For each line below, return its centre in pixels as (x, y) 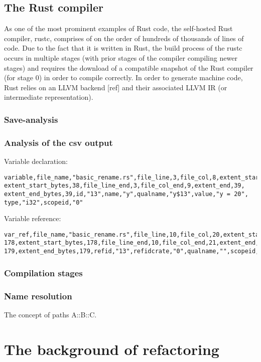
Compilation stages (43, 273)
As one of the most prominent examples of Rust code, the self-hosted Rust (118, 28)
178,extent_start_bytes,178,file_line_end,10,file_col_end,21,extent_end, (132, 243)
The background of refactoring (112, 349)
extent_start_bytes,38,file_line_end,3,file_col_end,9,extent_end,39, (124, 186)
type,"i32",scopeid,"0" (44, 202)
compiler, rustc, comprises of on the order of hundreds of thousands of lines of (124, 38)
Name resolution (38, 296)
